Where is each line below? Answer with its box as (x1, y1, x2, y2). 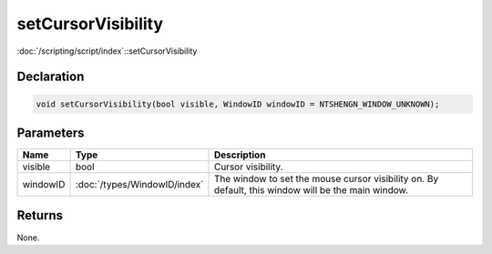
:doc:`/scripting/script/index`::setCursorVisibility (16, 46, 198, 56)
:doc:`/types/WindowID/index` (75, 178, 204, 191)
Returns (16, 208, 64, 223)
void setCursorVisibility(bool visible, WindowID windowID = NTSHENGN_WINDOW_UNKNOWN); (36, 98, 440, 109)
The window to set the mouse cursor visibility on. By (213, 173, 439, 186)
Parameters (16, 125, 85, 140)
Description (213, 148, 266, 161)
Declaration (16, 69, 85, 85)
